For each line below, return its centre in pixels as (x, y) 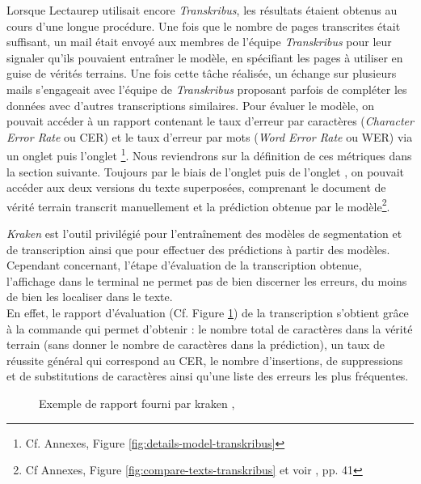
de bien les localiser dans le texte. (90, 297)
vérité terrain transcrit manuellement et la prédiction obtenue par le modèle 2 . (198, 205)
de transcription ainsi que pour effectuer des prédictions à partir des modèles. (198, 249)
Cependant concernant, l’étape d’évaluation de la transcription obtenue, (184, 265)
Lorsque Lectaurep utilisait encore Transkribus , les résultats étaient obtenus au (202, 10)
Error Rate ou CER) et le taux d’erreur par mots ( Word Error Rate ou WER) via (210, 136)
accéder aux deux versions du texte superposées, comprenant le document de (196, 187)
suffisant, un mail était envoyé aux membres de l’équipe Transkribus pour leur (199, 42)
